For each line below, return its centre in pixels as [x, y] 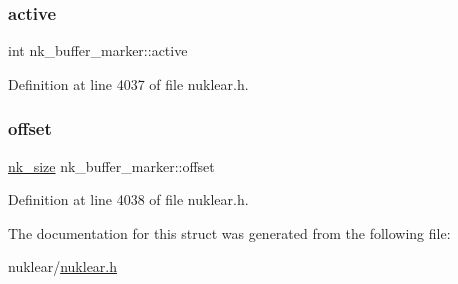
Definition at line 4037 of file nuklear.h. [128, 83]
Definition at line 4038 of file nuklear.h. [128, 199]
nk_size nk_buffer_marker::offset [111, 165]
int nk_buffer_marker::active [98, 50]
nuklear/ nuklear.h [63, 266]
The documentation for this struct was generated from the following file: [229, 232]
